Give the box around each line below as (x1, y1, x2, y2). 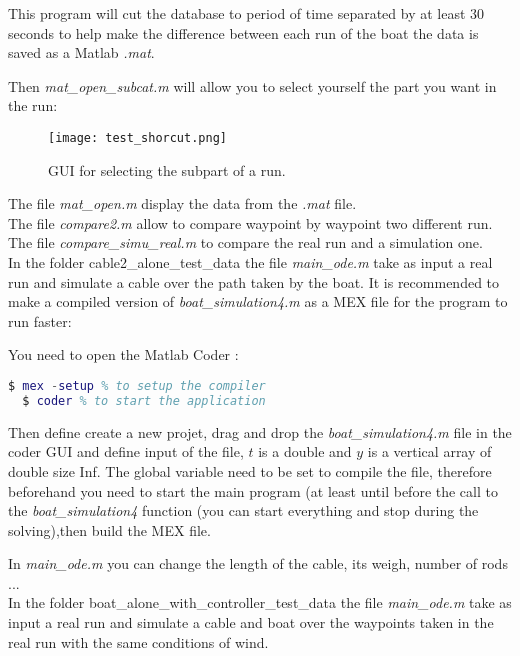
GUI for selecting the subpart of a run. (48, 159, 286, 180)
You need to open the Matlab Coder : (8, 344, 239, 365)
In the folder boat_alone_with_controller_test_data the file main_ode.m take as (8, 592, 512, 613)
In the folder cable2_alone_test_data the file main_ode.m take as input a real (8, 252, 493, 272)
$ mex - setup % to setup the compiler (8, 378, 266, 393)
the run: (8, 95, 58, 116)
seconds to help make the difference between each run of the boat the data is (8, 22, 479, 43)
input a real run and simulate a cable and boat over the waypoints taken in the (8, 612, 494, 633)
